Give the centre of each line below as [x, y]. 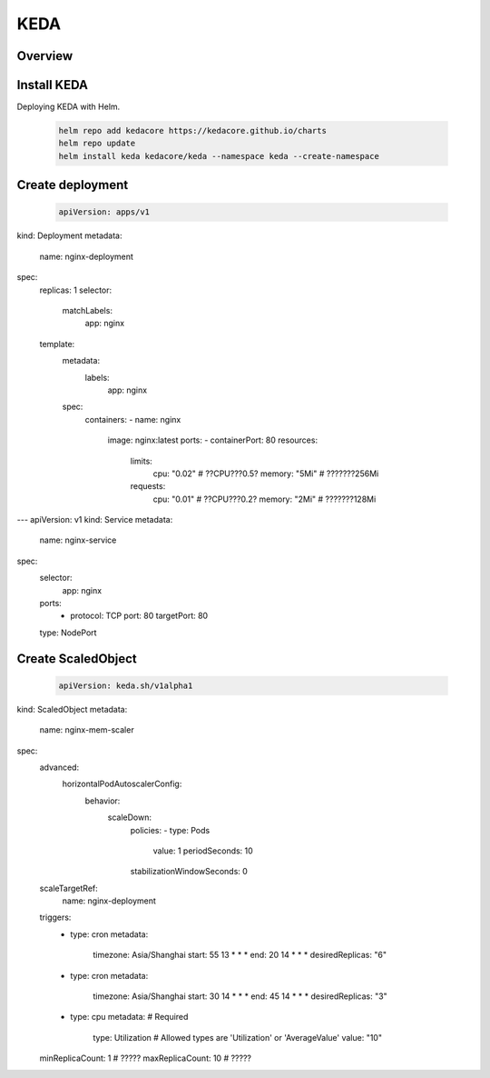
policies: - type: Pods [170, 830]
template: [57, 344]
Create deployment [73, 185]
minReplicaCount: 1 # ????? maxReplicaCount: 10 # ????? [145, 1058]
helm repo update [97, 144]
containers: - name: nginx [133, 419]
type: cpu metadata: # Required [129, 1017]
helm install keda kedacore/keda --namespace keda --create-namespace [219, 156]
